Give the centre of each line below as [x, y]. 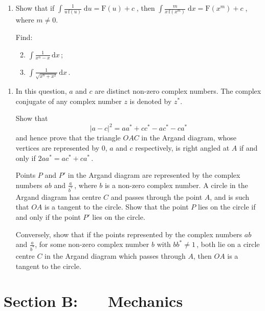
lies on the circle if [227, 207]
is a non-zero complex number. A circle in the [176, 185]
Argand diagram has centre [58, 196]
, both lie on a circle [228, 244]
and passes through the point [157, 196]
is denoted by [151, 101]
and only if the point [48, 216]
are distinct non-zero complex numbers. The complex [178, 91]
